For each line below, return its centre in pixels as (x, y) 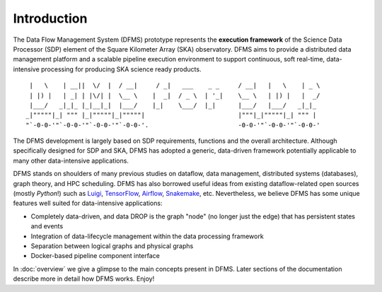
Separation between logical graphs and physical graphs (112, 246)
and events (47, 226)
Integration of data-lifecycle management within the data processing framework (147, 236)
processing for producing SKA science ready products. (121, 69)
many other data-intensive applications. (71, 160)
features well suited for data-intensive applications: (88, 203)
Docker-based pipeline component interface (95, 256)
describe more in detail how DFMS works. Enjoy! (84, 279)
